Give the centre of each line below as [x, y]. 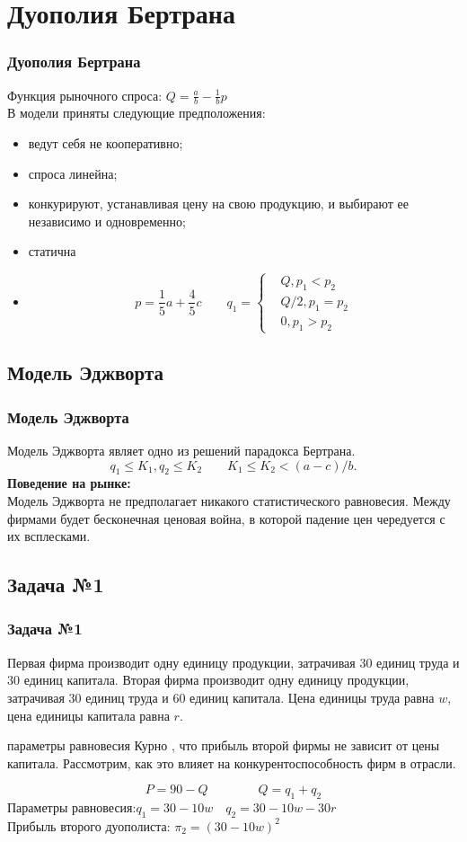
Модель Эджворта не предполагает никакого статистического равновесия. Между [229, 500]
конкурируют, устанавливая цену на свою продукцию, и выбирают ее [218, 204]
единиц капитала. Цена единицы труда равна [312, 697]
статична [52, 251]
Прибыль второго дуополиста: [89, 825]
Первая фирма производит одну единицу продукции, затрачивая [181, 662]
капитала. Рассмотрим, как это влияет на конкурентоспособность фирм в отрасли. [232, 762]
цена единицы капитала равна [88, 715]
